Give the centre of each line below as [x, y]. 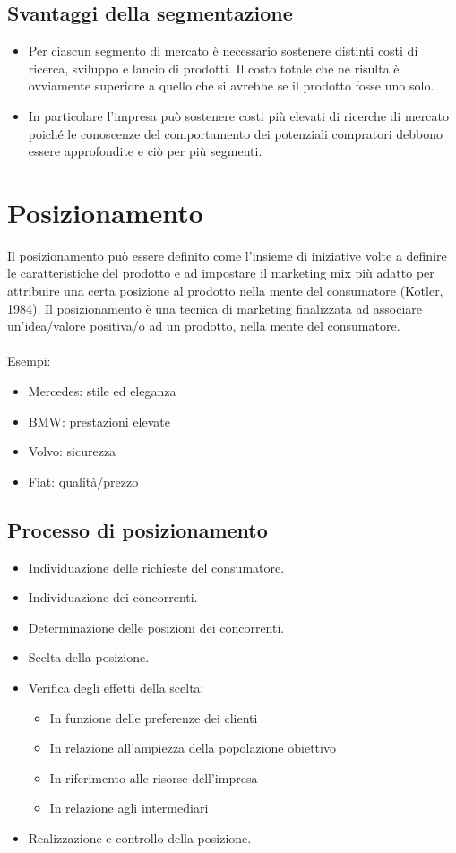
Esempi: [29, 361]
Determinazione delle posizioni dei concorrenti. [156, 627]
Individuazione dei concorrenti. [113, 597]
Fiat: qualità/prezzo [83, 481]
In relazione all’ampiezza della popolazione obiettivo [193, 748]
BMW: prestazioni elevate [99, 421]
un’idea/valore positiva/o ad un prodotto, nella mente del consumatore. [204, 326]
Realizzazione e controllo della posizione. [140, 837]
